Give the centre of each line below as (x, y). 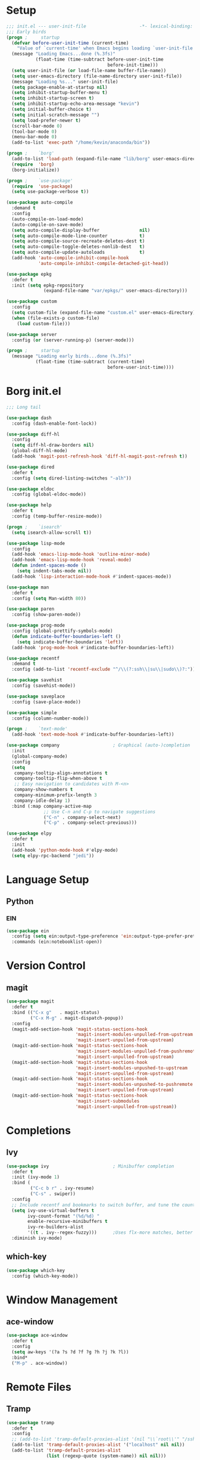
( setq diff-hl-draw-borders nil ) (53, 445)
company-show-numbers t (43, 790)
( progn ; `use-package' (40, 180)
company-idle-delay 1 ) (42, 801)
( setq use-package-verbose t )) (50, 192)
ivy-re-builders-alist (56, 1227)
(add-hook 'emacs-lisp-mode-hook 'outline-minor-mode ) (81, 555)
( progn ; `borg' (30, 153)
